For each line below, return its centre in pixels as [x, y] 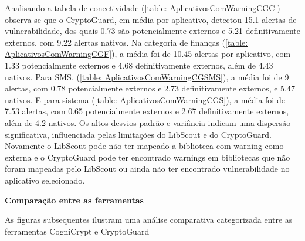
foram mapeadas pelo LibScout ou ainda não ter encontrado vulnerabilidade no [147, 169]
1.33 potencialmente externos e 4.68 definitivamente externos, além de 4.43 [139, 65]
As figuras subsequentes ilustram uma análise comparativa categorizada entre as [149, 220]
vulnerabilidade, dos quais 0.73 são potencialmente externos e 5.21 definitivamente [152, 31]
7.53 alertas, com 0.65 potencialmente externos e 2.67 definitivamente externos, [147, 111]
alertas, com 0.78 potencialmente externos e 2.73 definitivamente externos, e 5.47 [150, 88]
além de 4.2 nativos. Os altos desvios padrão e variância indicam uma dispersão [148, 122]
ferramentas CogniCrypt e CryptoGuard [77, 231]
